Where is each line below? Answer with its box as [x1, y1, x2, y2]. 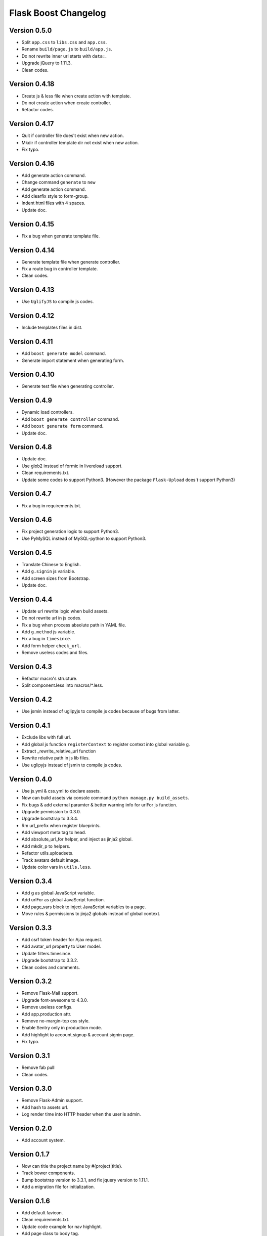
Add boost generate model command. [21, 351, 106, 356]
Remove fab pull [21, 1064, 55, 1070]
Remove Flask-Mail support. [21, 990, 79, 996]
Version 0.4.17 [9, 120, 54, 128]
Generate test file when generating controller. [21, 383, 114, 389]
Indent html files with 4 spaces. [21, 200, 86, 206]
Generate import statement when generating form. [21, 357, 125, 363]
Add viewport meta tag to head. [21, 830, 87, 836]
